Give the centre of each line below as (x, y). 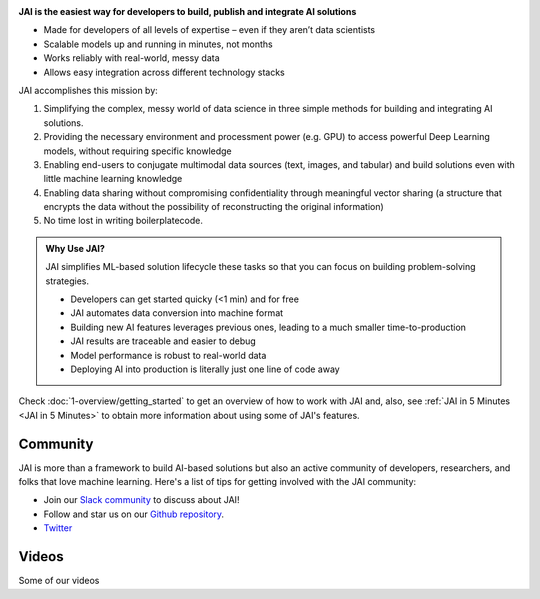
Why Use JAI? (75, 248)
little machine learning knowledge (113, 179)
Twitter (58, 528)
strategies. (67, 281)
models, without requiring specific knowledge (137, 151)
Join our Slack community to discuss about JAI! (141, 500)
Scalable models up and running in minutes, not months (158, 44)
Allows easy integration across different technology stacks (164, 72)
